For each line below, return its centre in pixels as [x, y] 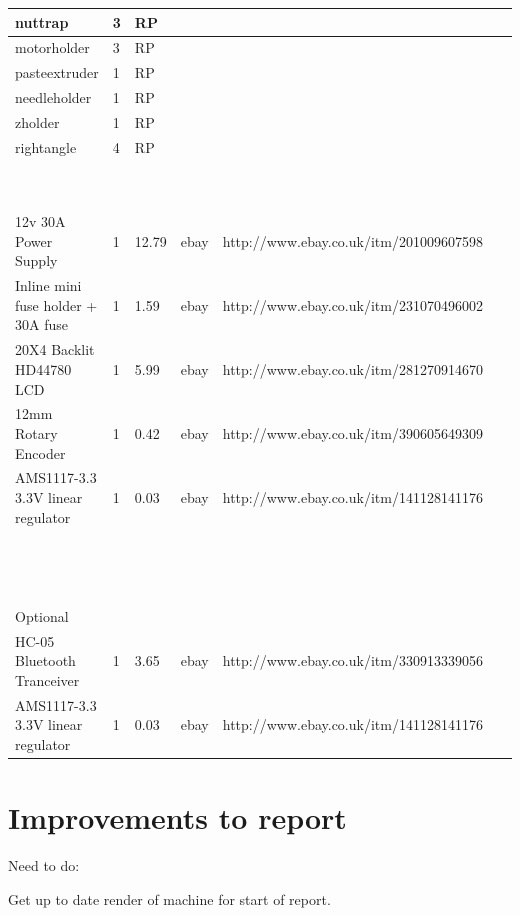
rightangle [46, 146]
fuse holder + [56, 304]
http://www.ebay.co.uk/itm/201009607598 [352, 240]
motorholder [52, 47]
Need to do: [44, 865]
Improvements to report [177, 817]
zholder [37, 121]
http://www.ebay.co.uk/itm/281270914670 [352, 368]
